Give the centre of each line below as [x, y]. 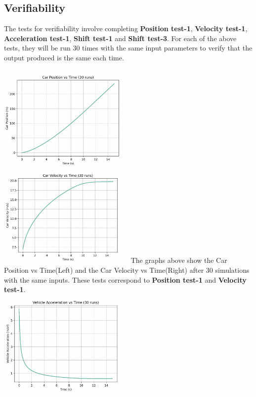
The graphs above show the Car [179, 260]
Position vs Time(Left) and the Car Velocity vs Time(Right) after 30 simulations [127, 270]
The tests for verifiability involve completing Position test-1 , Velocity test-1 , [126, 28]
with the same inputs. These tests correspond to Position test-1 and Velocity [125, 279]
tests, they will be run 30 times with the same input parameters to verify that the [128, 48]
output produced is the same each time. [64, 57]
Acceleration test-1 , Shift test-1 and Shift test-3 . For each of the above [120, 38]
